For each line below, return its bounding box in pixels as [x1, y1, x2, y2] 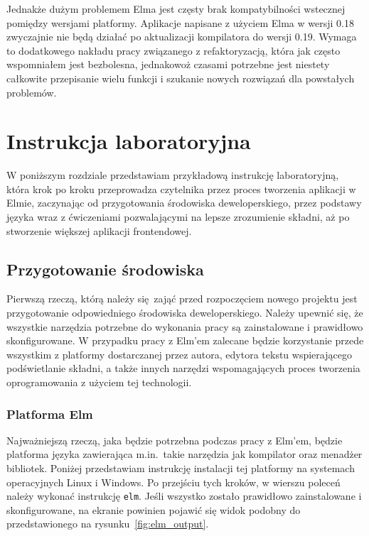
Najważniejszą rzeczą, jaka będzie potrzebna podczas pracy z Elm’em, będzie [6, 432, 343, 447]
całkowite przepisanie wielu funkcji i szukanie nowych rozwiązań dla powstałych [6, 70, 355, 85]
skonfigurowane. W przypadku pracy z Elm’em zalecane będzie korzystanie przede [6, 333, 364, 348]
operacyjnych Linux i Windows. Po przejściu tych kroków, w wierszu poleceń [6, 474, 341, 489]
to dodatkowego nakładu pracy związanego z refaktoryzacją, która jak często [6, 43, 341, 58]
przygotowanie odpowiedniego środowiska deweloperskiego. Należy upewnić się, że [6, 305, 363, 320]
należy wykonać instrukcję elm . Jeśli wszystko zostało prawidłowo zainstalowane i [6, 488, 362, 503]
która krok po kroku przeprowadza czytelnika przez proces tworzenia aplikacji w [6, 181, 356, 196]
